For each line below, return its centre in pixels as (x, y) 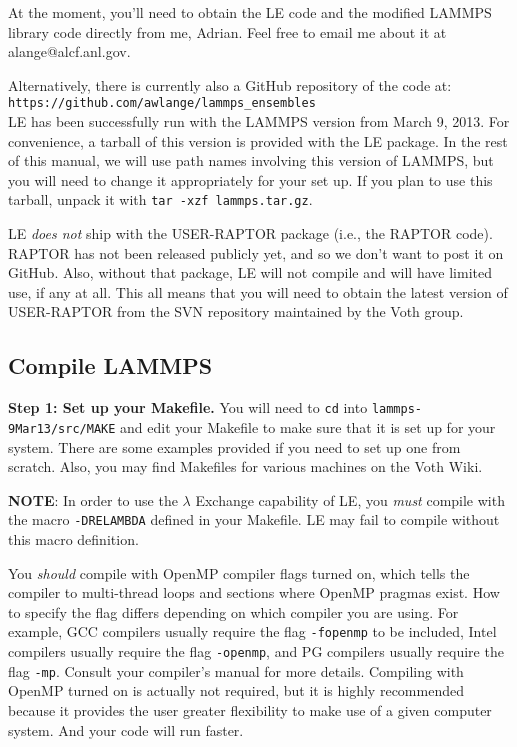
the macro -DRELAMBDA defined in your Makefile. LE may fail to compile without (254, 519)
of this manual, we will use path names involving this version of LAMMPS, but (251, 160)
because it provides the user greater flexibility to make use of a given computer (250, 709)
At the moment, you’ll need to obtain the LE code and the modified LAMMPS (250, 12)
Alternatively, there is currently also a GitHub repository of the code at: (230, 84)
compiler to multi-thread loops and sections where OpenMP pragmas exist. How (254, 592)
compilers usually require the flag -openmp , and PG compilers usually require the (256, 651)
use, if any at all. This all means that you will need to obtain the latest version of (258, 291)
